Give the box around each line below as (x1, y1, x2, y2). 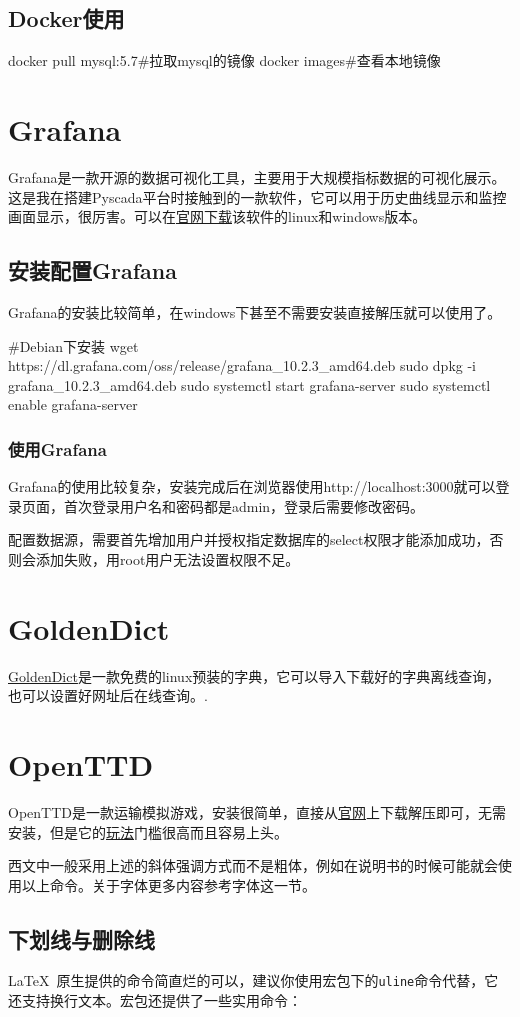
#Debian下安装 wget (8, 335, 139, 356)
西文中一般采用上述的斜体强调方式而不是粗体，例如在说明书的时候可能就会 (8, 855, 498, 876)
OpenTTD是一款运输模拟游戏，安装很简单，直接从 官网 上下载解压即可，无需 (8, 801, 506, 822)
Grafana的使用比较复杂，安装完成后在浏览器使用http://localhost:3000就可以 (8, 476, 496, 497)
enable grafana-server (8, 394, 138, 415)
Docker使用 (8, 3, 125, 34)
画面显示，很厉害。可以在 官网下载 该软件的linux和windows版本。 (8, 206, 427, 227)
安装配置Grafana (8, 255, 177, 286)
